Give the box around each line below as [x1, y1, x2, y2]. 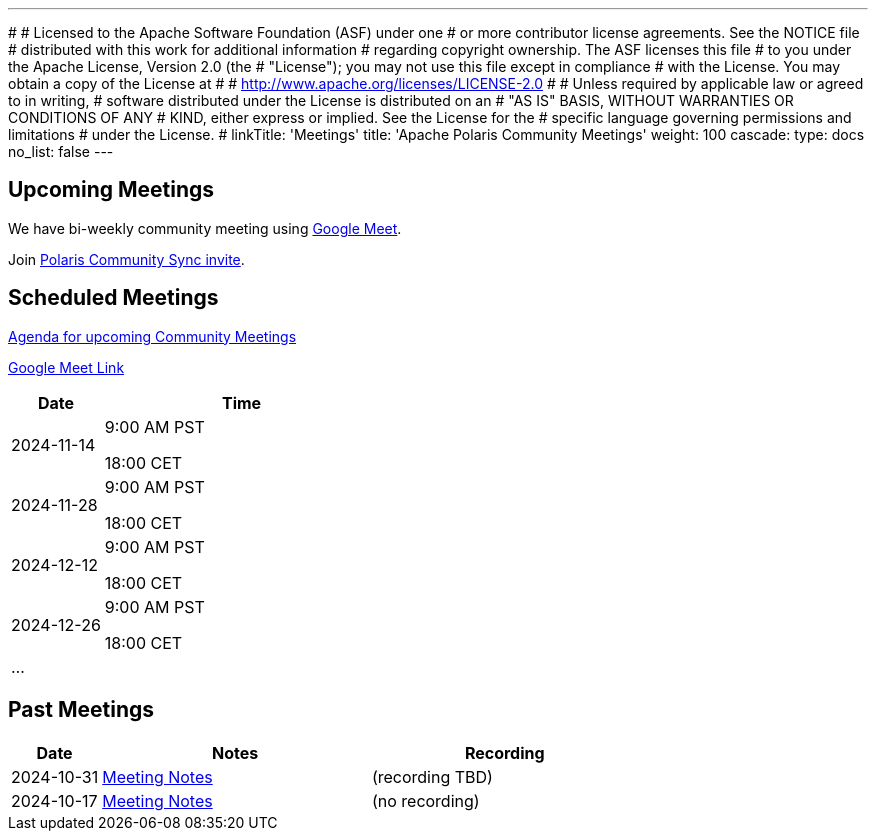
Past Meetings [8, 697, 155, 723]
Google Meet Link [8, 358, 125, 376]
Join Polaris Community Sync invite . [8, 250, 245, 268]
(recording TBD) [371, 766, 493, 787]
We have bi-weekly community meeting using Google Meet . [8, 219, 402, 237]
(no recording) [371, 790, 480, 811]
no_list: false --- [8, 143, 114, 160]
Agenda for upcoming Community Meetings [8, 327, 297, 345]
